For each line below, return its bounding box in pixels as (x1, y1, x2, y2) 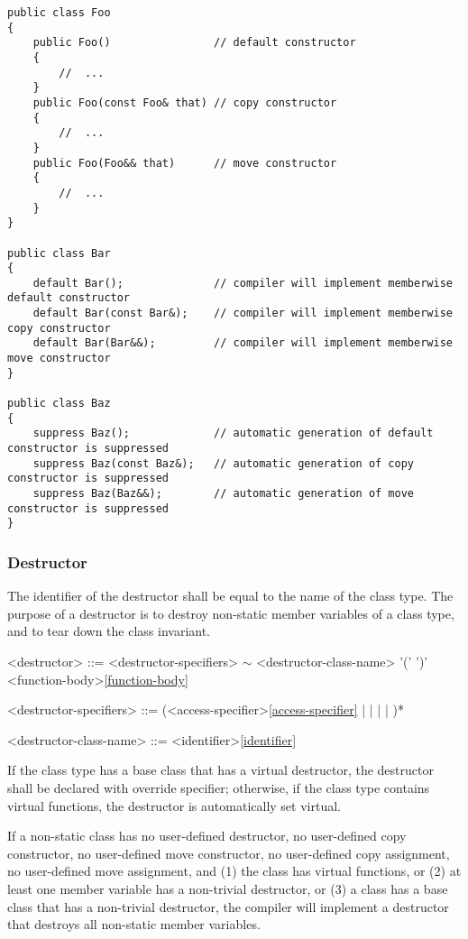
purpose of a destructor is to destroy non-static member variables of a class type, (7, 603, 454, 622)
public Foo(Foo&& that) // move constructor (32, 156, 337, 170)
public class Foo (7, 6, 111, 19)
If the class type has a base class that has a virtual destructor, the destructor (7, 760, 434, 779)
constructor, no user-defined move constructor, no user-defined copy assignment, (7, 843, 450, 862)
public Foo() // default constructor (32, 36, 356, 50)
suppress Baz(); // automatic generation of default (32, 427, 434, 440)
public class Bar (7, 246, 111, 260)
